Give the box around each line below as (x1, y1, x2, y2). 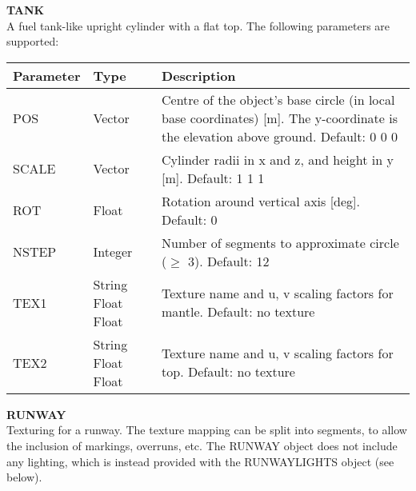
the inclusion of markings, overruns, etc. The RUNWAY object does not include (6, 437, 398, 453)
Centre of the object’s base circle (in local (162, 90, 395, 109)
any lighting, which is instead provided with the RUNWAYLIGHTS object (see (6, 453, 394, 469)
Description (162, 66, 236, 85)
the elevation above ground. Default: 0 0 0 (162, 126, 398, 146)
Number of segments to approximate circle (162, 233, 399, 252)
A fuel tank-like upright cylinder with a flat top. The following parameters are (6, 17, 390, 34)
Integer (93, 242, 133, 261)
